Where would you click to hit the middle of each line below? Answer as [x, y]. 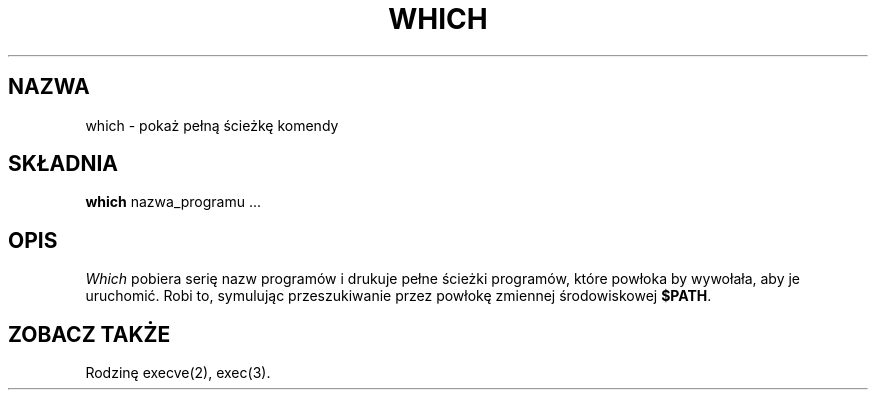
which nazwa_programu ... [173, 202]
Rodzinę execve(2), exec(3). [178, 373]
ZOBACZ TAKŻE [89, 334]
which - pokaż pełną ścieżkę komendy [212, 125]
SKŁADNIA [63, 164]
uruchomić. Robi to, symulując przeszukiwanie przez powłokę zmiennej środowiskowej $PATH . [398, 296]
